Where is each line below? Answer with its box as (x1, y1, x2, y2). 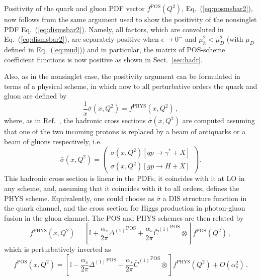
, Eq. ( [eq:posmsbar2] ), (182, 3, 253, 13)
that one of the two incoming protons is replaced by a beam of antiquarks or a (4, 126, 246, 137)
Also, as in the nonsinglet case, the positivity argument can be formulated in (4, 71, 240, 81)
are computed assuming (182, 115, 255, 126)
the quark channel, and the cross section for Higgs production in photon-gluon (4, 203, 245, 213)
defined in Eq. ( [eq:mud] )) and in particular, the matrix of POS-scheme (4, 44, 225, 54)
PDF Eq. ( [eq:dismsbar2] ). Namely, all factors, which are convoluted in (4, 24, 224, 34)
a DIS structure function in (162, 193, 247, 203)
